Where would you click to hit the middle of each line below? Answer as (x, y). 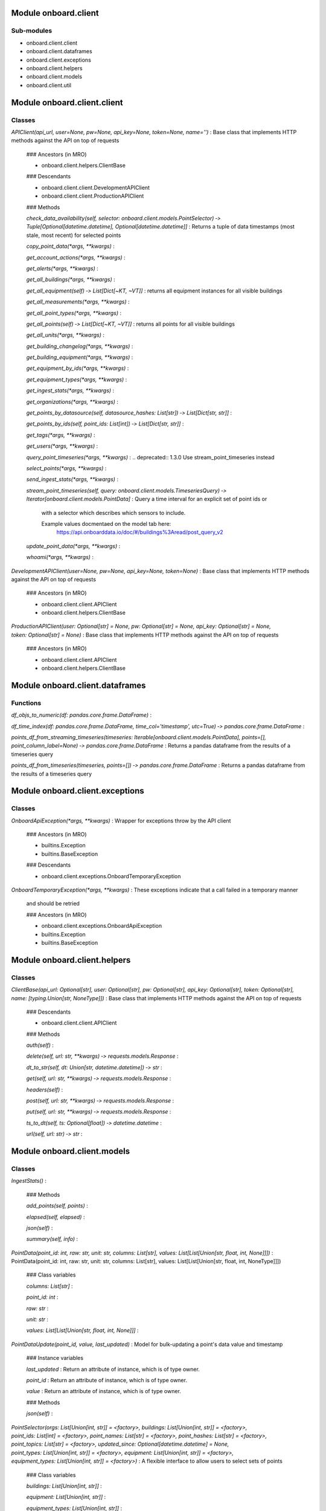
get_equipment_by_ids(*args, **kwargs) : (78, 368)
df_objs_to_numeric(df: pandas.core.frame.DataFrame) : (81, 715)
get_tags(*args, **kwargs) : (61, 435)
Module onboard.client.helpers (71, 960)
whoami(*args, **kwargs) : (60, 557)
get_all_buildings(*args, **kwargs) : (71, 280)
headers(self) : (45, 1089)
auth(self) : (40, 1045)
